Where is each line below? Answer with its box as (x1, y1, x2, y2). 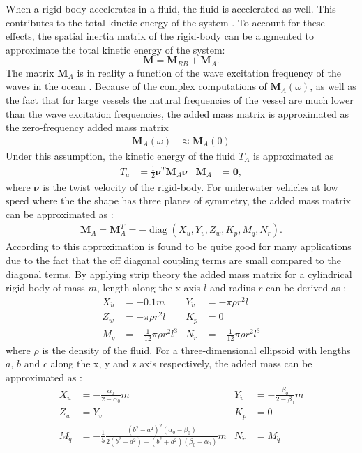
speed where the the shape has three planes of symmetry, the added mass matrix (6, 193, 351, 208)
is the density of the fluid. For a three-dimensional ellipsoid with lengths (42, 342, 351, 357)
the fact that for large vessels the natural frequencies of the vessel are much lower (6, 93, 354, 107)
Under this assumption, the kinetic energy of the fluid (6, 148, 236, 162)
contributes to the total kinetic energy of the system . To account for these (6, 15, 325, 29)
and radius (209, 280, 255, 295)
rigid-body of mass (6, 280, 85, 295)
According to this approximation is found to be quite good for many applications (6, 239, 352, 254)
